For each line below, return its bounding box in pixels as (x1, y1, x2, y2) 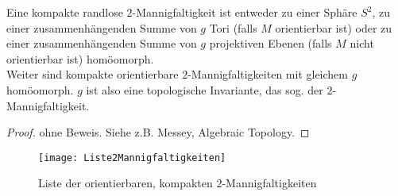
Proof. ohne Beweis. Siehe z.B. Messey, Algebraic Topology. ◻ (6, 124, 310, 140)
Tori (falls (209, 19, 257, 36)
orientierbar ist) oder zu (275, 19, 392, 36)
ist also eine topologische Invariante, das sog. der (86, 81, 323, 98)
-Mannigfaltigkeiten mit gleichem (187, 66, 348, 83)
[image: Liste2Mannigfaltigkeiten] (38, 152, 226, 163)
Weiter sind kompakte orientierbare (6, 66, 179, 83)
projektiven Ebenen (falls (209, 35, 332, 52)
